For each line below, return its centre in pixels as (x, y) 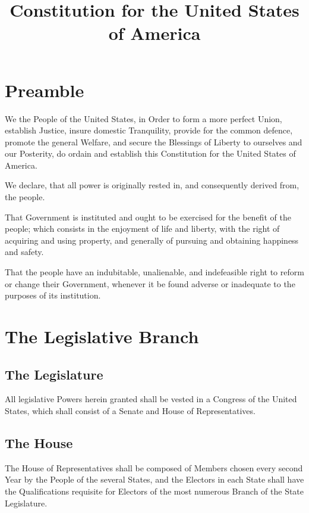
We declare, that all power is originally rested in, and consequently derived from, (152, 185)
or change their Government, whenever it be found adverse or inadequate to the (150, 283)
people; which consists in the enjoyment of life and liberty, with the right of (142, 228)
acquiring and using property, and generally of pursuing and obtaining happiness (152, 240)
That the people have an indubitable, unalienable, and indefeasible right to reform (154, 272)
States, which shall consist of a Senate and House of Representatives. (130, 410)
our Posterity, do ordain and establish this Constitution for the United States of (150, 153)
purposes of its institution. (53, 295)
